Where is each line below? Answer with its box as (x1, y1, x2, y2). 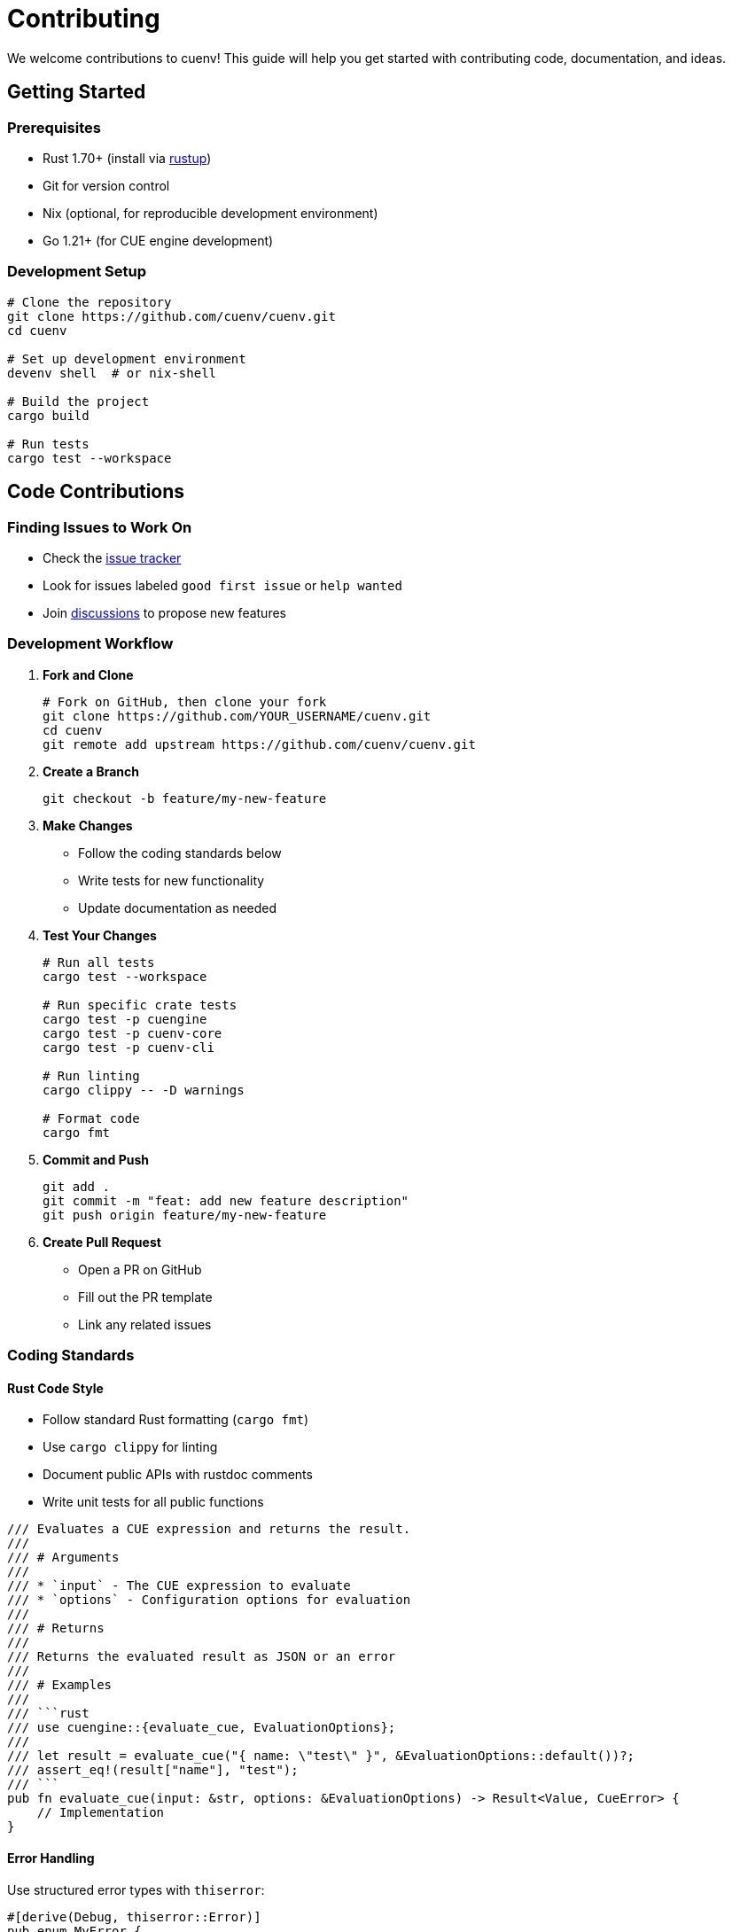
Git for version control (43, 177, 170, 193)
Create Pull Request (43, 1234, 161, 1250)
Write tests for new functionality (78, 872, 265, 888)
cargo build (7, 408, 90, 423)
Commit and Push (43, 1151, 150, 1167)
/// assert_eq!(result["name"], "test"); (7, 1763, 299, 1778)
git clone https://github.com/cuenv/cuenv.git (7, 308, 336, 323)
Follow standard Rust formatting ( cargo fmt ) (43, 1412, 308, 1428)
